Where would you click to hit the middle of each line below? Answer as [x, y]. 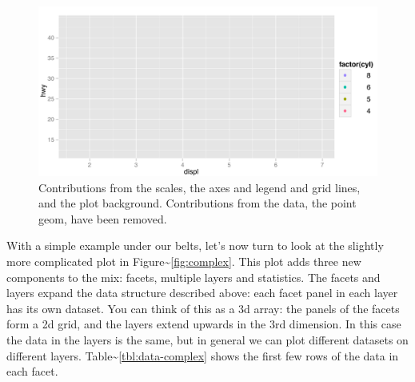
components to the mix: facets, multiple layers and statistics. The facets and [194, 277]
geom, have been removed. [103, 218]
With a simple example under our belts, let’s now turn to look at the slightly [195, 245]
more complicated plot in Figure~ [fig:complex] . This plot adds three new [184, 261]
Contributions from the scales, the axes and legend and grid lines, [200, 187]
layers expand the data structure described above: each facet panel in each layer [202, 293]
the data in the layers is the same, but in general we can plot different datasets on [207, 339]
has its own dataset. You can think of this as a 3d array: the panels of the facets [203, 308]
